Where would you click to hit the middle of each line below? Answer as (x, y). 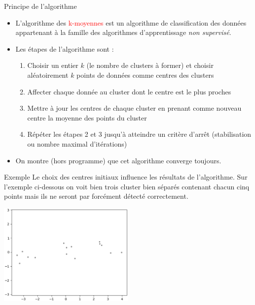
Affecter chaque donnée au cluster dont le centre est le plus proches (129, 91)
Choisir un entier (53, 65)
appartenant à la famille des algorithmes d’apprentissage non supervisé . (123, 32)
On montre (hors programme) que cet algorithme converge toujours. (118, 160)
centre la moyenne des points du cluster (87, 117)
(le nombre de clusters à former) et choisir (150, 65)
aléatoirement (48, 75)
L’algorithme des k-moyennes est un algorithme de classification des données (131, 22)
